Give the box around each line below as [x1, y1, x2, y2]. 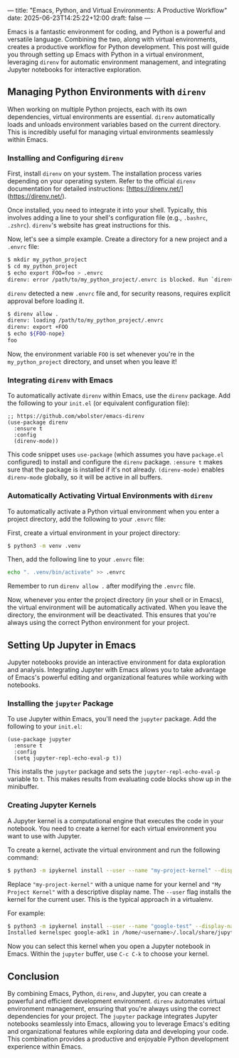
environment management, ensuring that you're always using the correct [7, 1004, 221, 1013]
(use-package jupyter [7, 736, 72, 743]
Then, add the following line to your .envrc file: [7, 555, 144, 564]
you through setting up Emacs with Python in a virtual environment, [7, 50, 204, 59]
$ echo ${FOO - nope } [7, 330, 65, 337]
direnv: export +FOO [7, 324, 69, 331]
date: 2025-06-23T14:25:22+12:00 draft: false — [7, 14, 151, 22]
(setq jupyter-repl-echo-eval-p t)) [14, 755, 122, 762]
